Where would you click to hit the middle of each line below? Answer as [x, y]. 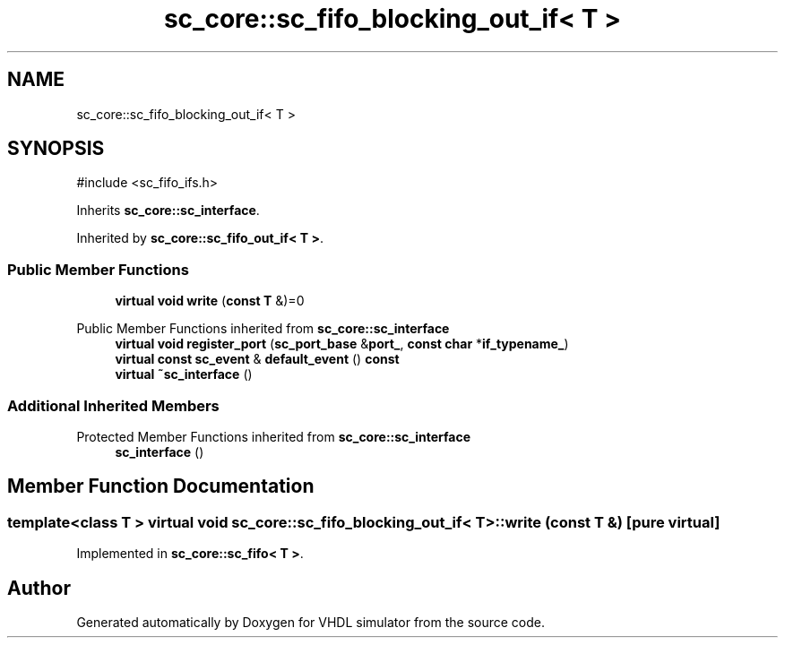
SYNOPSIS [56, 149]
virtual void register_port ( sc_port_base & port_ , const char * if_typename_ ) [342, 344]
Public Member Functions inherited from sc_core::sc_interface [263, 329]
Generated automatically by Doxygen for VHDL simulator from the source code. [311, 622]
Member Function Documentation [161, 486]
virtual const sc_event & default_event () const [257, 359]
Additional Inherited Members [113, 405]
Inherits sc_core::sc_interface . [168, 211]
